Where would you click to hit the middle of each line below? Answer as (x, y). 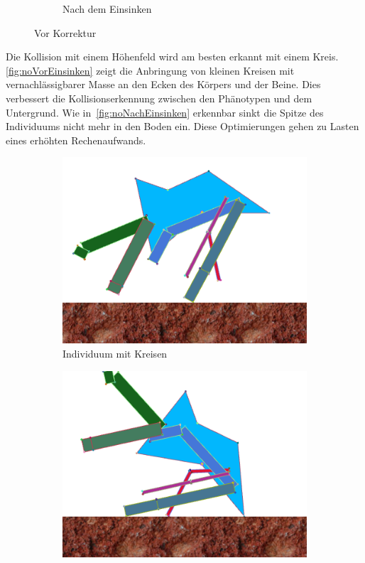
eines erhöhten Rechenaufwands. (76, 140)
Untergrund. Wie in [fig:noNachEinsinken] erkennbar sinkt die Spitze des (165, 112)
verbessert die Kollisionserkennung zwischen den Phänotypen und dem (159, 98)
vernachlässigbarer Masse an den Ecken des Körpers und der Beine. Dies (163, 84)
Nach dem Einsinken (107, 9)
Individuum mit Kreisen (115, 354)
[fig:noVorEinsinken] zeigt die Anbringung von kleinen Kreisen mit (150, 70)
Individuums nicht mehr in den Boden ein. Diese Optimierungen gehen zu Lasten (182, 126)
